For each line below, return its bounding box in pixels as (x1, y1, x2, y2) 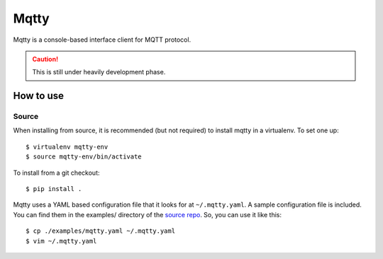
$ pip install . (26, 185, 82, 193)
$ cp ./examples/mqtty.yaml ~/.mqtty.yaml (26, 227, 176, 235)
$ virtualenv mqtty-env (26, 142, 109, 151)
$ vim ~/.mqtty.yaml (26, 237, 97, 245)
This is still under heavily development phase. (32, 68, 166, 76)
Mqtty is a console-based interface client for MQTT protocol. (13, 35, 191, 44)
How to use (13, 90, 64, 102)
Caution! (32, 54, 59, 63)
